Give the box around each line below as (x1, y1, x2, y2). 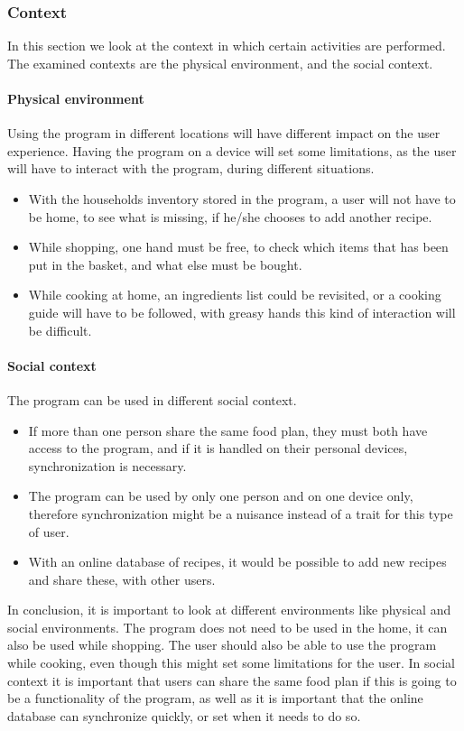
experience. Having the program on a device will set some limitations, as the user (7, 141, 457, 160)
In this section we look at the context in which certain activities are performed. (7, 36, 446, 55)
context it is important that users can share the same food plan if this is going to (7, 671, 457, 689)
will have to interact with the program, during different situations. (7, 159, 375, 178)
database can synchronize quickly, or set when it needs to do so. (7, 706, 361, 725)
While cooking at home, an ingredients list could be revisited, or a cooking (28, 285, 441, 304)
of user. (28, 522, 70, 541)
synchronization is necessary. (28, 456, 187, 475)
